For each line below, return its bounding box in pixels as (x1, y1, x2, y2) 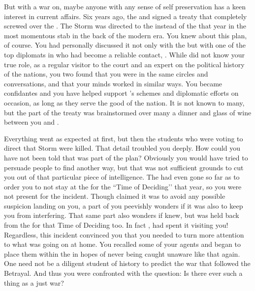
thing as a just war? (4, 277, 64, 288)
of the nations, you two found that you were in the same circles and (4, 69, 208, 79)
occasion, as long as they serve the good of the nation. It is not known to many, (4, 97, 245, 107)
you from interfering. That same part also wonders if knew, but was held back (4, 210, 239, 220)
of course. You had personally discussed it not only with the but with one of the (4, 40, 246, 50)
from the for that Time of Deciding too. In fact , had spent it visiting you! (4, 220, 228, 230)
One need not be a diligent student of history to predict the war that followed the (4, 258, 251, 268)
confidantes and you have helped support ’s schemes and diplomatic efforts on (4, 88, 239, 98)
